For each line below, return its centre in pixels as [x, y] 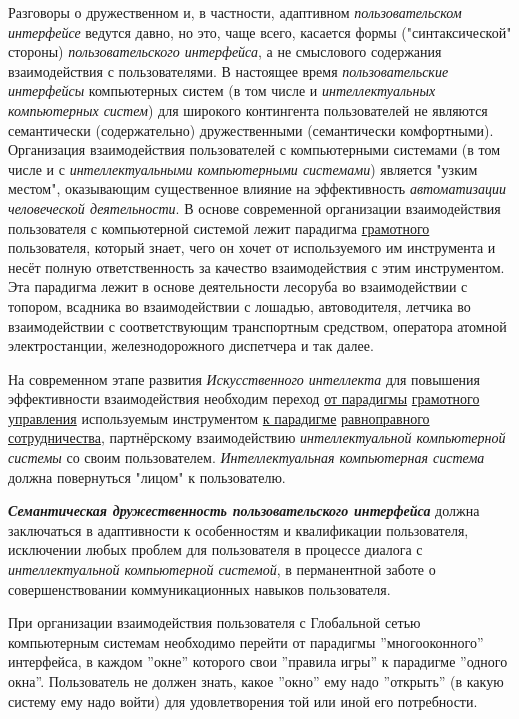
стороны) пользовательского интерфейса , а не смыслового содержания [225, 51]
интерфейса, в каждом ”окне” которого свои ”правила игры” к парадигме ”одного [258, 661]
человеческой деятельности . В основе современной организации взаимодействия [254, 207]
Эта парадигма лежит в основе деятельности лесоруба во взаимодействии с [238, 286]
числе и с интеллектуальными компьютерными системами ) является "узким [243, 168]
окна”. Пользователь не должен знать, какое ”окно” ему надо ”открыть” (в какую [256, 681]
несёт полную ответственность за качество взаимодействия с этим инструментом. [256, 266]
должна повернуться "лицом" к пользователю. [147, 476]
